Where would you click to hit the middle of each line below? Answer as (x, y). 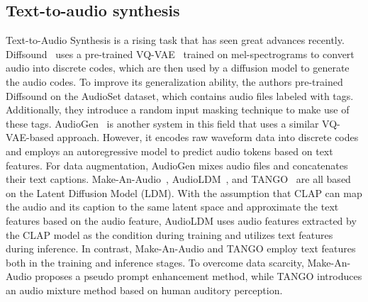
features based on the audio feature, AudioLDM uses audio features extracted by (181, 220)
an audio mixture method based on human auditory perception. (144, 290)
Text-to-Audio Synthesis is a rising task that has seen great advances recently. (175, 40)
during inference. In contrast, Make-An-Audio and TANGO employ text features (181, 248)
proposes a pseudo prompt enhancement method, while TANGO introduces (199, 276)
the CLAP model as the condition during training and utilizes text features (169, 234)
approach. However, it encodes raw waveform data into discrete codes (208, 137)
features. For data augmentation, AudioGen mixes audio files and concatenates (177, 165)
